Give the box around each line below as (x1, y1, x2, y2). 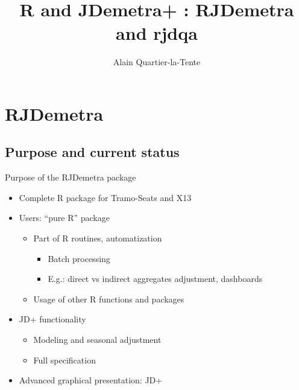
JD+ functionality (19, 313, 86, 325)
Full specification (33, 353, 96, 366)
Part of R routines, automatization (33, 232, 162, 245)
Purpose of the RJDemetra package (5, 171, 136, 184)
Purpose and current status (5, 142, 180, 161)
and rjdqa (116, 21, 198, 45)
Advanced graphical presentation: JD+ (19, 374, 163, 386)
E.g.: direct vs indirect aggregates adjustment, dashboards (48, 272, 263, 285)
